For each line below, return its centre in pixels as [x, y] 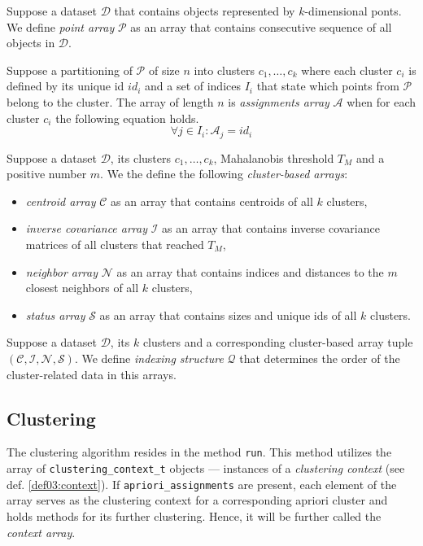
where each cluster [347, 70]
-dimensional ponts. [353, 11]
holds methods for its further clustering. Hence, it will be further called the [194, 515]
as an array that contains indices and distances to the [250, 271]
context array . [41, 532]
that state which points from [328, 86]
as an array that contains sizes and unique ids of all [228, 314]
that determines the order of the [320, 358]
